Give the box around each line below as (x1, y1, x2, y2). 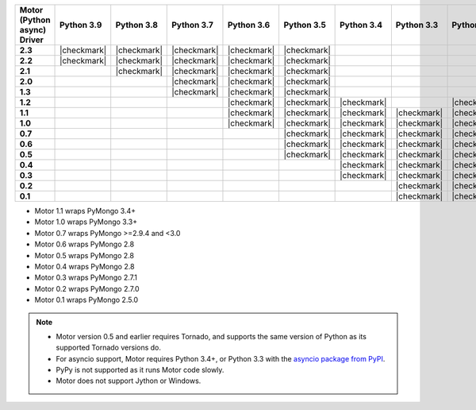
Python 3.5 (283, 20, 327, 30)
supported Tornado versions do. (56, 342, 162, 353)
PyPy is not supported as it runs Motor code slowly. (56, 366, 225, 375)
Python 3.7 (171, 20, 214, 30)
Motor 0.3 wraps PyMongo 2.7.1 (34, 273, 138, 282)
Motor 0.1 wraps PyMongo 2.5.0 (34, 295, 139, 305)
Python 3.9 (59, 20, 102, 30)
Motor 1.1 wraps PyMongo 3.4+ (34, 207, 136, 215)
